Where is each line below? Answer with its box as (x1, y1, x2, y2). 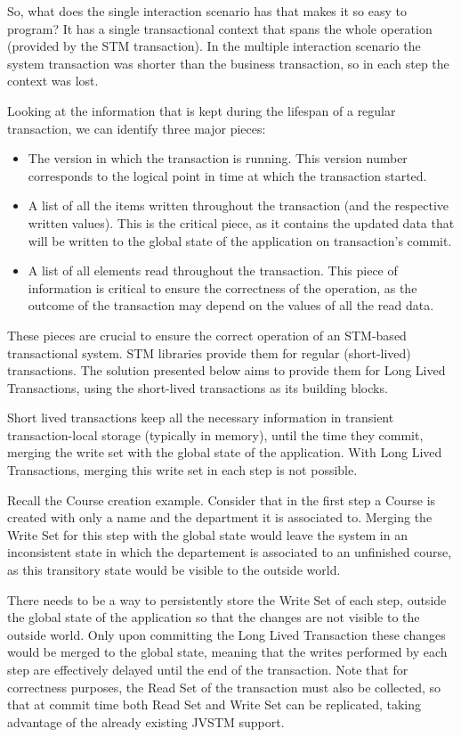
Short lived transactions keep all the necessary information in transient (7, 408, 394, 427)
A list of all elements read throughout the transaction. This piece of (28, 261, 398, 280)
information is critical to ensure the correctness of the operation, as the (28, 278, 417, 297)
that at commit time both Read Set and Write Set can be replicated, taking (7, 695, 421, 714)
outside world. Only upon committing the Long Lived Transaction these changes (7, 625, 446, 643)
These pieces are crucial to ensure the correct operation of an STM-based (7, 325, 407, 344)
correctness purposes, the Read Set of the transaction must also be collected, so (7, 677, 441, 696)
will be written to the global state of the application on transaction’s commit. (28, 231, 452, 250)
